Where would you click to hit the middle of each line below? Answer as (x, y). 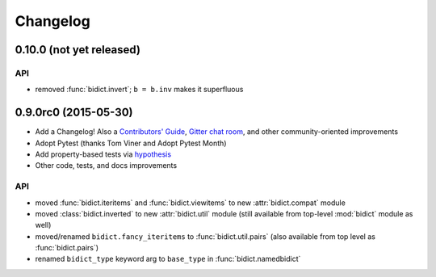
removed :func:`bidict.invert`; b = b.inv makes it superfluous (139, 90)
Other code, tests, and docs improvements (106, 166)
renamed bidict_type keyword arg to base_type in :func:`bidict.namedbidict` (168, 259)
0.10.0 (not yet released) (78, 50)
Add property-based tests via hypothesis (103, 154)
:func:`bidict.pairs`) (67, 248)
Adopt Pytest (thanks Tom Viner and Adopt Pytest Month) (131, 143)
